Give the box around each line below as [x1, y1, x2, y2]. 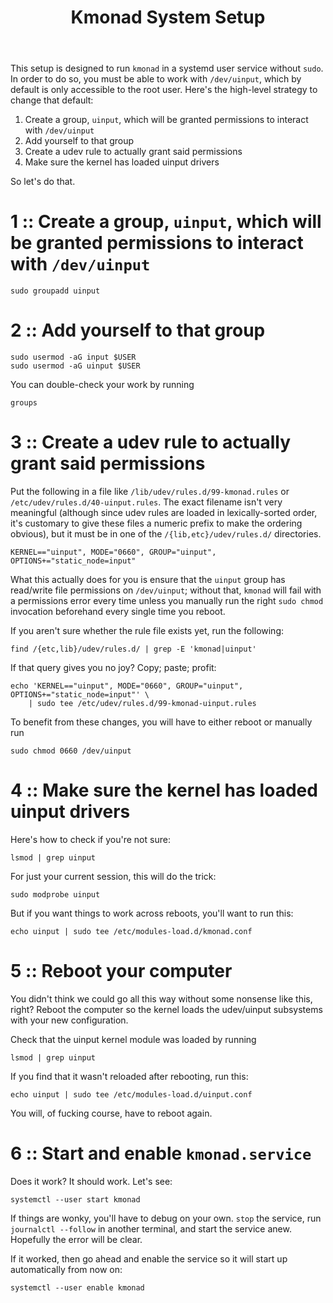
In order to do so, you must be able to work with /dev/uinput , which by [10, 73, 302, 85]
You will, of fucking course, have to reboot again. [10, 1107, 213, 1119]
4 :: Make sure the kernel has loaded [10, 779, 318, 802]
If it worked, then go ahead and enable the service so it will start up [10, 1252, 288, 1265]
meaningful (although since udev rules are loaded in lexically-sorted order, [10, 507, 318, 518]
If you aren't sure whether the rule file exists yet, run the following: [10, 625, 285, 636]
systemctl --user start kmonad [10, 1194, 141, 1205]
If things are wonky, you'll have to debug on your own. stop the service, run [10, 1212, 322, 1224]
